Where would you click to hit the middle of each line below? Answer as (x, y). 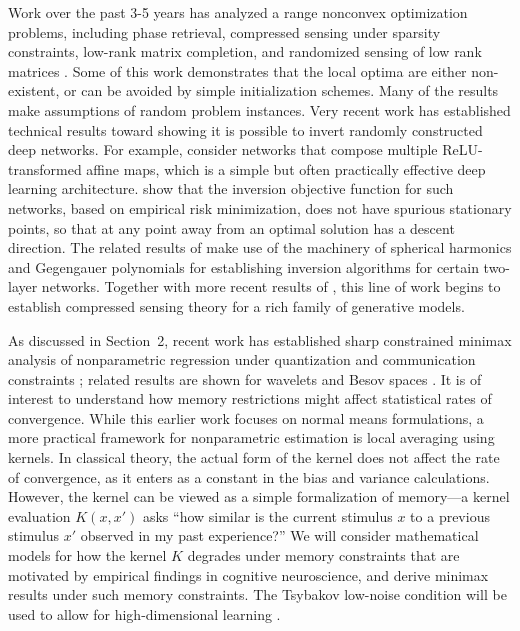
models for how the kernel (87, 555)
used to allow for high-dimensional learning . (144, 613)
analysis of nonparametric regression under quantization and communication (242, 359)
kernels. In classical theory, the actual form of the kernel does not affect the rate (254, 457)
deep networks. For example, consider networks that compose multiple (223, 149)
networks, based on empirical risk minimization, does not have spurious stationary (260, 207)
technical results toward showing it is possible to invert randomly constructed (245, 129)
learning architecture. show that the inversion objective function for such (231, 188)
